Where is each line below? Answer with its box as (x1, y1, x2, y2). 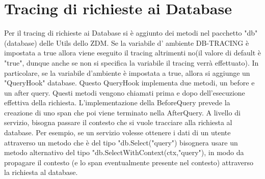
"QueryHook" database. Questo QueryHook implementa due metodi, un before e (4, 77, 255, 88)
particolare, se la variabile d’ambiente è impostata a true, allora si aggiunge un (4, 67, 250, 78)
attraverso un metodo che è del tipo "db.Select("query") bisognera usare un (4, 137, 238, 147)
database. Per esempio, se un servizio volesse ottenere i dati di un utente (4, 127, 231, 138)
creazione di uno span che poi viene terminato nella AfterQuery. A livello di (4, 107, 241, 117)
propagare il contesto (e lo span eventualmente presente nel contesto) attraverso (4, 157, 253, 167)
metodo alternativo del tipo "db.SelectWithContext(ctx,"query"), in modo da (4, 147, 244, 158)
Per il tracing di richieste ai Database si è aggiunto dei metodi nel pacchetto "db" (4, 27, 258, 38)
